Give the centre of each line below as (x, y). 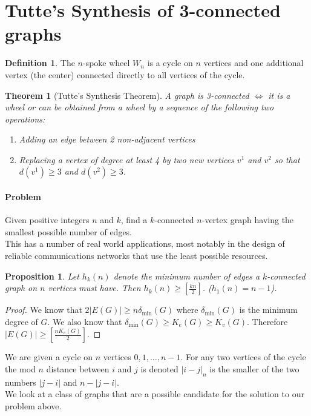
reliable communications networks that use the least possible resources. (136, 256)
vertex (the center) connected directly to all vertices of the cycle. (125, 74)
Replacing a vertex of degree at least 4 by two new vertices (126, 159)
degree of (21, 321)
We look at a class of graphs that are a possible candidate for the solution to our (155, 394)
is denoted (159, 369)
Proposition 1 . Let (42, 276)
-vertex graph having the (248, 220)
